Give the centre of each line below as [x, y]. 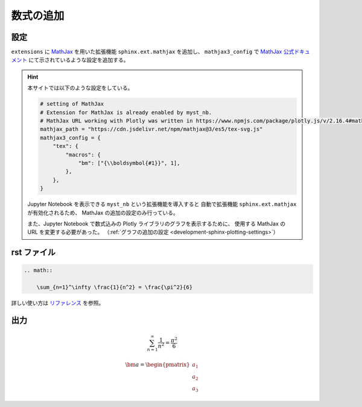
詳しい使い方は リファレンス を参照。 [58, 303]
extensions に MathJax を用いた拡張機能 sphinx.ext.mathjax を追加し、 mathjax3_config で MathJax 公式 [153, 52]
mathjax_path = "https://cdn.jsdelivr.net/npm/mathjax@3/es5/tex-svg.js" [151, 129]
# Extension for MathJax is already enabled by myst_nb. [126, 112]
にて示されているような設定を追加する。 [78, 60]
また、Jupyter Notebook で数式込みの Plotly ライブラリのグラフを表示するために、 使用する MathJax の [157, 223]
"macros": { [83, 155]
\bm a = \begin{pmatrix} [157, 364]
